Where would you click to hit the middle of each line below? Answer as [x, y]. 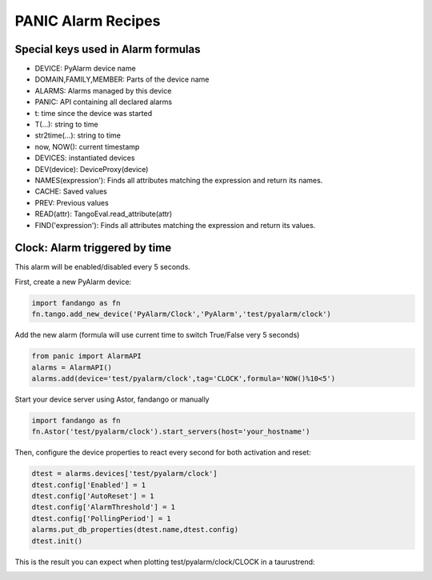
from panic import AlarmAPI [86, 356]
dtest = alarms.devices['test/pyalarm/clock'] [124, 474]
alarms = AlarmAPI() [72, 367]
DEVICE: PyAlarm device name [85, 69]
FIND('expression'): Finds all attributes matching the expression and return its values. [175, 225]
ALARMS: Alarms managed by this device [103, 90]
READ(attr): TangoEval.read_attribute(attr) [104, 214]
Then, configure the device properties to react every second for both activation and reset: [163, 453]
